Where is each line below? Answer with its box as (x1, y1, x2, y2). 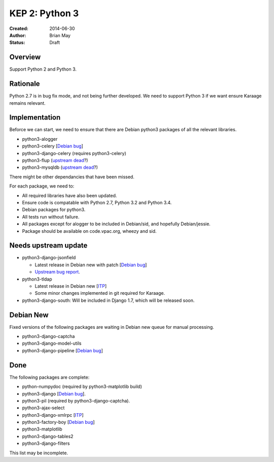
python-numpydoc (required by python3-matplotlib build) (22, 384, 142, 390)
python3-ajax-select (22, 405, 65, 411)
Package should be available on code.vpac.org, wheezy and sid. (22, 228, 157, 234)
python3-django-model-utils (22, 341, 82, 347)
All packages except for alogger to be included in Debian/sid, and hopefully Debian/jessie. (22, 221, 211, 227)
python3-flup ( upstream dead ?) (22, 158, 88, 163)
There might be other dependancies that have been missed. (9, 173, 134, 180)
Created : (9, 25, 29, 32)
